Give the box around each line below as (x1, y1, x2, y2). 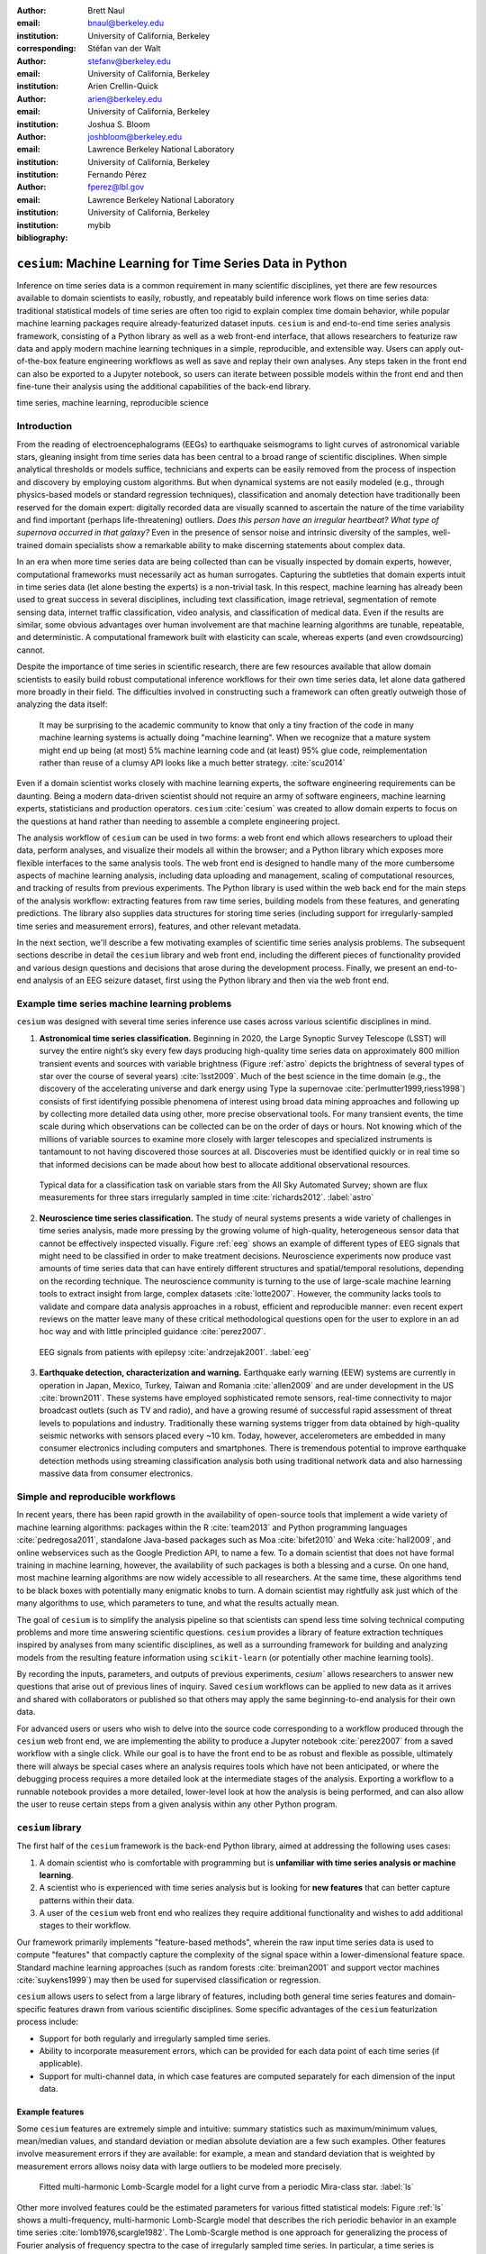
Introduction (16, 420, 72, 433)
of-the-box (16, 356, 58, 367)
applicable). (39, 2058, 83, 2069)
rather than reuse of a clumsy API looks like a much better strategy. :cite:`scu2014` (39, 757, 346, 768)
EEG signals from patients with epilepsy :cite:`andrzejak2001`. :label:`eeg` (39, 1346, 312, 1357)
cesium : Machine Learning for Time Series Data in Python (16, 255, 347, 270)
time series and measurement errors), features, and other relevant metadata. (16, 921, 301, 931)
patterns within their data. (39, 1894, 135, 1906)
